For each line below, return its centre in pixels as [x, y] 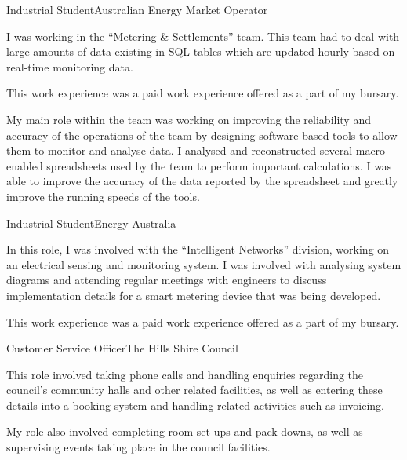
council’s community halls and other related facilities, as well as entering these [194, 390]
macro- [372, 150]
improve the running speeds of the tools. [103, 196]
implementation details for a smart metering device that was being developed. [194, 295]
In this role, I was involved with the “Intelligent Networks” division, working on [198, 249]
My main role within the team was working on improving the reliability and [189, 119]
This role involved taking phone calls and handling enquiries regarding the [185, 374]
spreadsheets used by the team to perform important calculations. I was [219, 165]
